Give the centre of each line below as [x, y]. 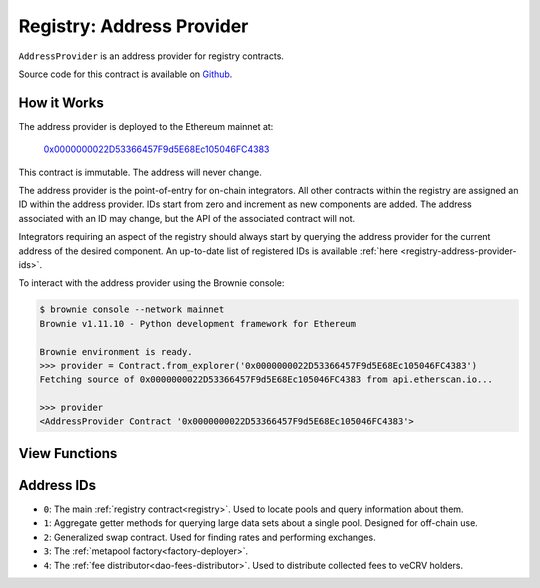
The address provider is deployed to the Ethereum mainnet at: [146, 126]
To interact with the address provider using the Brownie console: [151, 283]
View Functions [68, 453]
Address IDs [57, 485]
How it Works [61, 102]
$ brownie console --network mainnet [132, 309]
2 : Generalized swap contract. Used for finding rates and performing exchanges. [209, 537]
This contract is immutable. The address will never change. [140, 172]
